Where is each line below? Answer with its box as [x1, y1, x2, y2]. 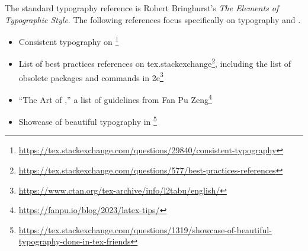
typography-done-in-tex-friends [18, 235, 131, 247]
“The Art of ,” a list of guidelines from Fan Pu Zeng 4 [18, 91, 212, 105]
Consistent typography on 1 [18, 34, 119, 47]
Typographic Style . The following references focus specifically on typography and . [5, 13, 301, 25]
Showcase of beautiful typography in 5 [18, 114, 157, 127]
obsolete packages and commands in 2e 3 [18, 69, 163, 83]
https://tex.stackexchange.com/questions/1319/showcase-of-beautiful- [18, 223, 272, 236]
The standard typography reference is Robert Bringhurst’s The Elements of [5, 2, 279, 14]
